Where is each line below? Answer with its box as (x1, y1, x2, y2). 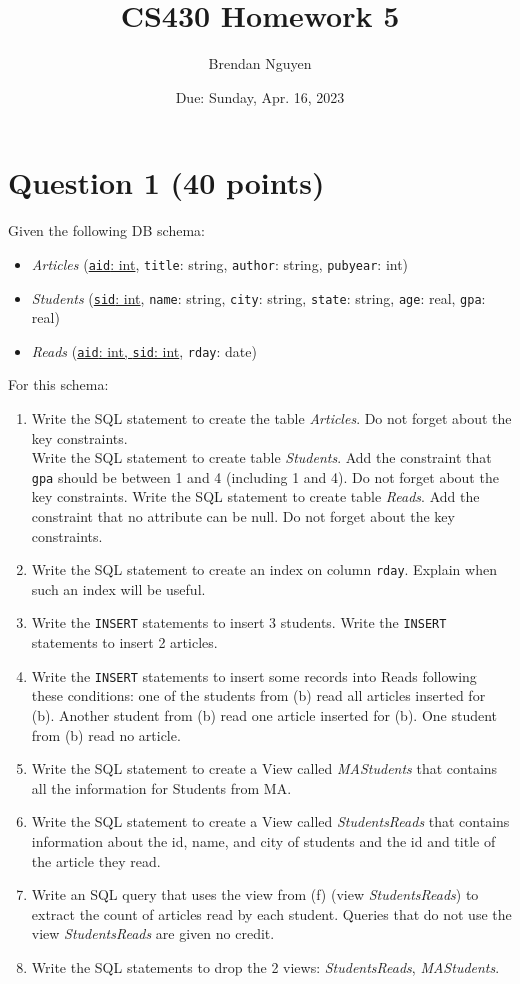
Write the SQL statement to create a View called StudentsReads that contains (31, 811, 510, 832)
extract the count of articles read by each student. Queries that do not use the (31, 903, 512, 924)
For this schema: (8, 374, 109, 395)
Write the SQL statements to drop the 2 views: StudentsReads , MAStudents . (31, 956, 500, 977)
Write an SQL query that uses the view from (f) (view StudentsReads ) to (31, 884, 479, 905)
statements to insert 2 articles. (31, 632, 218, 653)
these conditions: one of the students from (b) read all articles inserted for (31, 685, 486, 706)
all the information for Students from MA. (31, 777, 292, 798)
